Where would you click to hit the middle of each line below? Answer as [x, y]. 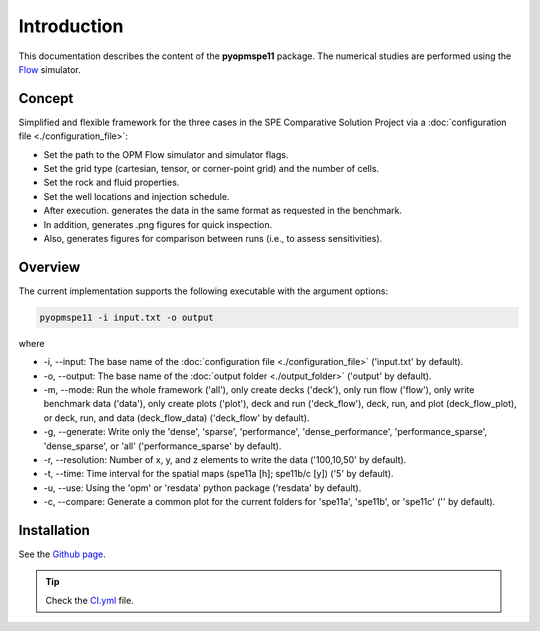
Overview [49, 266]
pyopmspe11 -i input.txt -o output [126, 317]
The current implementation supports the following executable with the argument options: [203, 291]
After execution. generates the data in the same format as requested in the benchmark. [223, 211]
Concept [46, 98]
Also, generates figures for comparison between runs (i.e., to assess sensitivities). [213, 238]
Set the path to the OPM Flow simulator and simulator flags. [166, 154]
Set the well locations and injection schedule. [136, 196]
